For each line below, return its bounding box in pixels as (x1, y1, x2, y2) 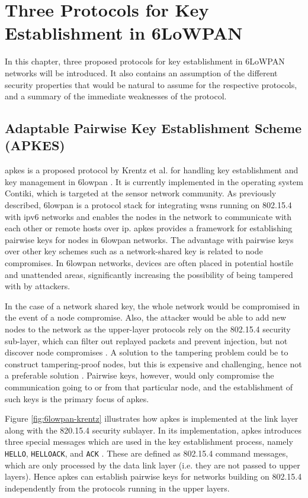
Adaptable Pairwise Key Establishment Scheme (5, 119, 302, 137)
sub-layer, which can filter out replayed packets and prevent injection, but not (5, 334, 288, 347)
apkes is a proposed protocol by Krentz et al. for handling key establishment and (5, 164, 299, 176)
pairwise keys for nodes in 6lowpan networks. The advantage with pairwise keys (5, 233, 294, 245)
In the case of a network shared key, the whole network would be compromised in (5, 299, 300, 312)
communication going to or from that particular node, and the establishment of (5, 380, 293, 393)
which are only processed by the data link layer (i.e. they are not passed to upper (5, 458, 300, 471)
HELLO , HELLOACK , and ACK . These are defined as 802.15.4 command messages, (5, 447, 288, 459)
